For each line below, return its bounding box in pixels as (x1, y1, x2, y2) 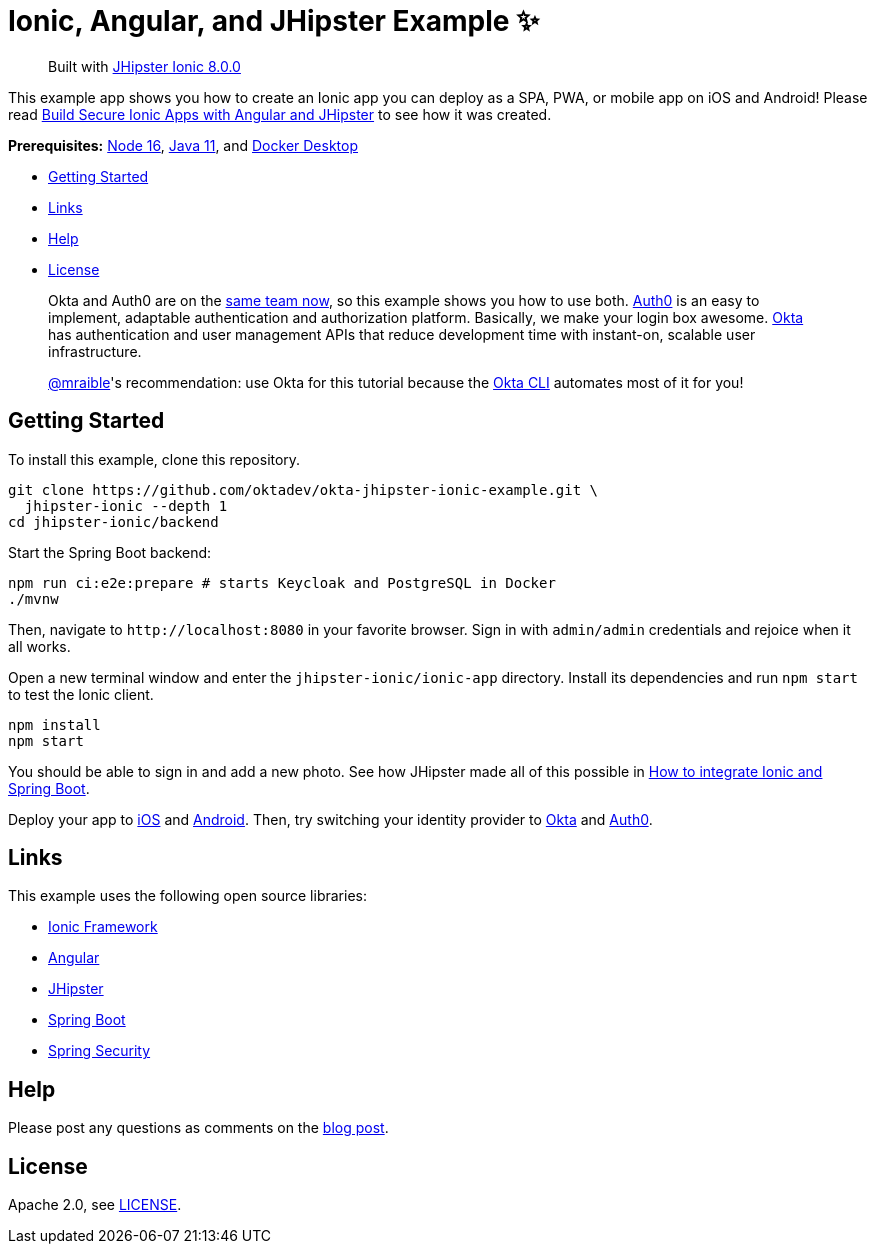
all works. (8, 637, 71, 655)
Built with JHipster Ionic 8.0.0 (48, 57, 241, 75)
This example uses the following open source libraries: (8, 887, 367, 905)
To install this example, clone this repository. (8, 450, 301, 468)
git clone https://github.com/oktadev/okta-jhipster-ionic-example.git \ (8, 481, 599, 498)
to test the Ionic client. (8, 685, 154, 703)
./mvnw (8, 590, 59, 607)
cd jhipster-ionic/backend (8, 513, 219, 530)
